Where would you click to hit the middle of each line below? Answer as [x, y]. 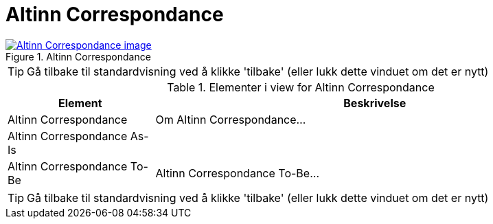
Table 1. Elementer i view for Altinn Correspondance [301, 87]
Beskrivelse [375, 103]
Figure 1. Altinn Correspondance [78, 56]
